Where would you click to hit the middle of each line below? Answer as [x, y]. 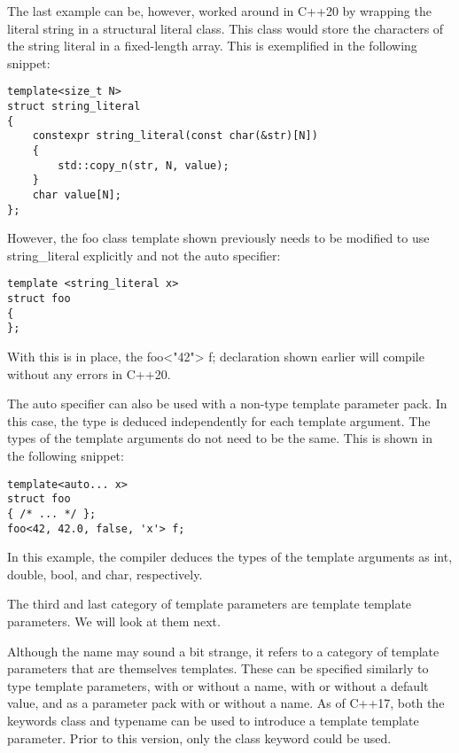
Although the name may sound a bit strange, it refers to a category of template [223, 651]
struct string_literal [74, 107]
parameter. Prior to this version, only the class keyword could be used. [199, 737]
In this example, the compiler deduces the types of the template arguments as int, [230, 557]
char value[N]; [77, 194]
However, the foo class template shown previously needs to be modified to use [218, 238]
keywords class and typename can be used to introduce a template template [213, 721]
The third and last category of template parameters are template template [210, 604]
